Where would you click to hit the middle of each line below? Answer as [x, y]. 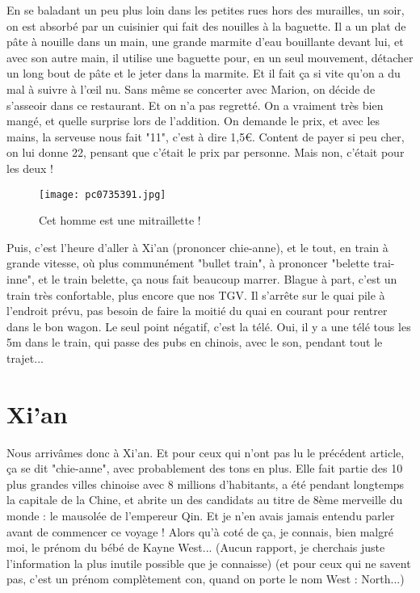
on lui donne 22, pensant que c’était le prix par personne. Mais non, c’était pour [206, 152]
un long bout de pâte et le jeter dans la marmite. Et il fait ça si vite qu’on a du [204, 73]
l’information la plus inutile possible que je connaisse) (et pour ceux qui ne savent [209, 563]
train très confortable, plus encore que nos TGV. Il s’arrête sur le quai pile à [196, 294]
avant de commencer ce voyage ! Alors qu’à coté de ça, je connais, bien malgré [200, 531]
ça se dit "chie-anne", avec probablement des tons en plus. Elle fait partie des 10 [205, 468]
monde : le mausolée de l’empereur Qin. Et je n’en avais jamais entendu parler [201, 516]
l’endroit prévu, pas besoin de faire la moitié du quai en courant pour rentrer [197, 311]
